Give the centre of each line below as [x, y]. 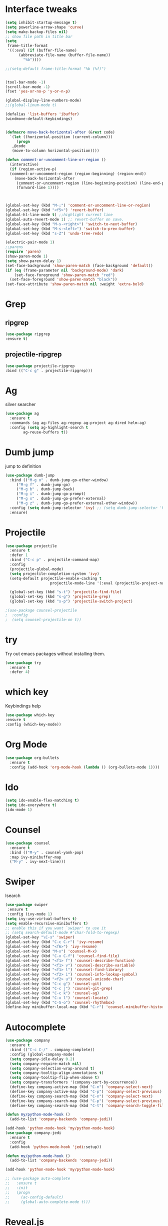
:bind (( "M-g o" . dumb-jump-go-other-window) [59, 480]
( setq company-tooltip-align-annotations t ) [57, 1073]
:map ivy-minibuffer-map [35, 857]
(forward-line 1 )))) [37, 188]
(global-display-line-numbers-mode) [43, 100]
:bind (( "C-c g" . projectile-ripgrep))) [49, 370]
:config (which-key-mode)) [33, 724]
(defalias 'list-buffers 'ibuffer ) [42, 114]
